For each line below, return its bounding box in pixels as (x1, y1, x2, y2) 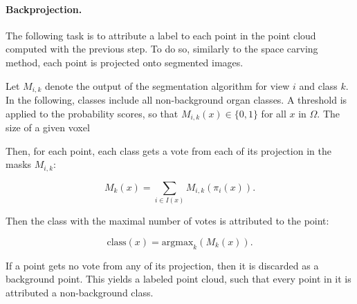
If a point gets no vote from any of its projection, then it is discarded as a (6, 258, 319, 272)
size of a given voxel (6, 120, 90, 135)
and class (299, 78, 338, 93)
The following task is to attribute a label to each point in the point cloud (6, 28, 316, 42)
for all (261, 106, 286, 120)
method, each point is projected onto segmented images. (6, 55, 244, 69)
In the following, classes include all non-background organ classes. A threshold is (6, 93, 347, 107)
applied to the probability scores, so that (6, 106, 178, 120)
